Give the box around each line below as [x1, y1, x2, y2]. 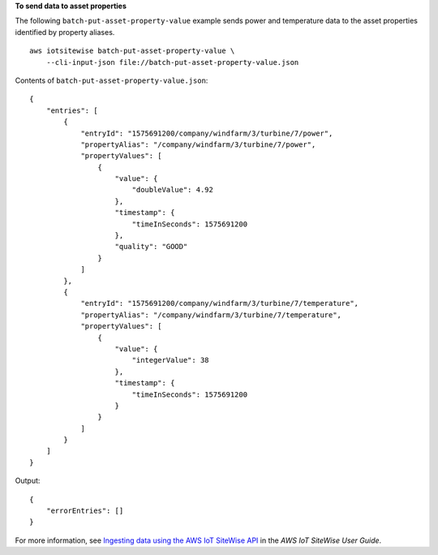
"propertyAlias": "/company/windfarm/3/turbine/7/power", [80, 140, 316, 149]
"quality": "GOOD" [114, 242, 188, 252]
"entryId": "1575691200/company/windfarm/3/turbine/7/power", [80, 128, 333, 138]
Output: [15, 475, 41, 486]
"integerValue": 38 [131, 355, 210, 365]
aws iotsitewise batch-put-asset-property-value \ [29, 46, 235, 56]
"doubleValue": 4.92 [131, 185, 214, 195]
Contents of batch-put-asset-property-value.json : [15, 75, 208, 85]
